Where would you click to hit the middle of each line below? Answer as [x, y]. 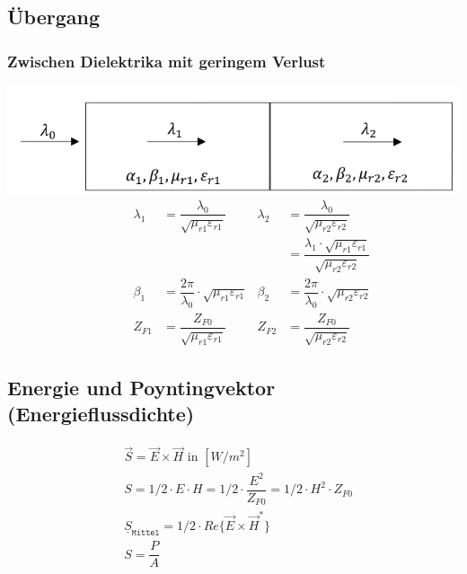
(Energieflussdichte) [101, 414]
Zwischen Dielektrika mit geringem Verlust [167, 61]
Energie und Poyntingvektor [141, 387]
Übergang [54, 17]
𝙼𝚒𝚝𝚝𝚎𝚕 [145, 533]
